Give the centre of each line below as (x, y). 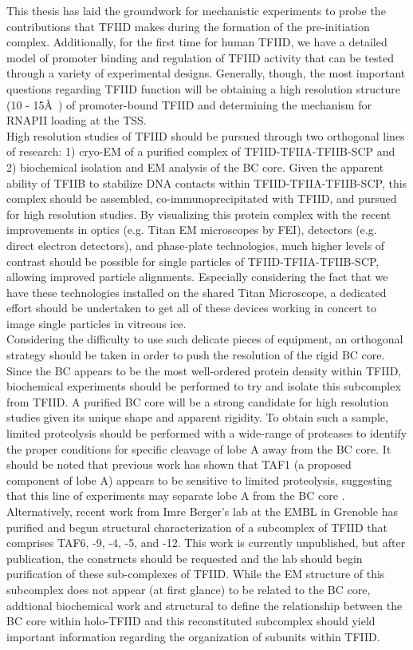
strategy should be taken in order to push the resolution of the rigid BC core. (196, 355)
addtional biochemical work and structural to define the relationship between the (205, 605)
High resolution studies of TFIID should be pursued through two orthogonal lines (206, 135)
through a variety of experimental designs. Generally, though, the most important (206, 73)
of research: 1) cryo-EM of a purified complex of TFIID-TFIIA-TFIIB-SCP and (201, 151)
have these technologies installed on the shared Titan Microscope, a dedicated (197, 292)
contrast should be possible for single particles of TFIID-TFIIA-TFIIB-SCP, (193, 261)
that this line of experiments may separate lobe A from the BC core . (176, 495)
